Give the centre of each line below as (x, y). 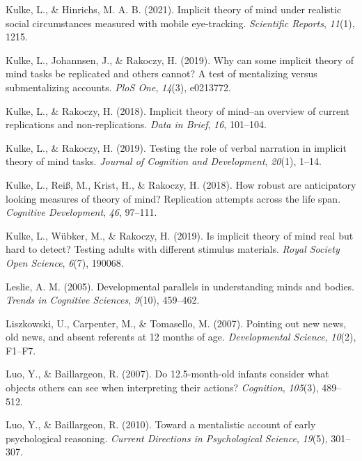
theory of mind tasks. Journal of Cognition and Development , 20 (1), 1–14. (164, 161)
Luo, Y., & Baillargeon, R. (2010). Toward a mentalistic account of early (161, 424)
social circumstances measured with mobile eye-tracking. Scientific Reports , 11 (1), (180, 23)
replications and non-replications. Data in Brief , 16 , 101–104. (136, 124)
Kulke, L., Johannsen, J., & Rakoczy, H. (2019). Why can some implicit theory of (180, 60)
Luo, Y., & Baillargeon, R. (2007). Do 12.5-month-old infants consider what (167, 374)
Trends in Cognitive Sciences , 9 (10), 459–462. (103, 300)
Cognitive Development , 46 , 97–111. (81, 212)
